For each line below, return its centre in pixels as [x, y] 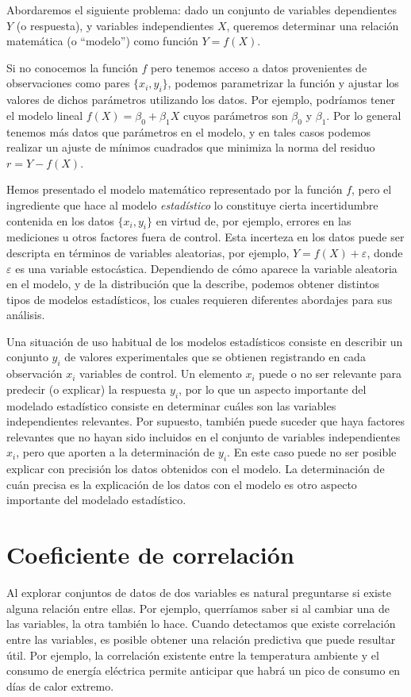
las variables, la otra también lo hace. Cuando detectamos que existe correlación [201, 624]
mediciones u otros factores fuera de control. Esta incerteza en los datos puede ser [205, 237]
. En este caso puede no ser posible [312, 452]
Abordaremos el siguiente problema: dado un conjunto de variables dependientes [202, 10]
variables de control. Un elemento [161, 374]
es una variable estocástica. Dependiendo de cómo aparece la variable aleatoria [206, 268]
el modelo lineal [45, 115]
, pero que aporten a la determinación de [115, 452]
